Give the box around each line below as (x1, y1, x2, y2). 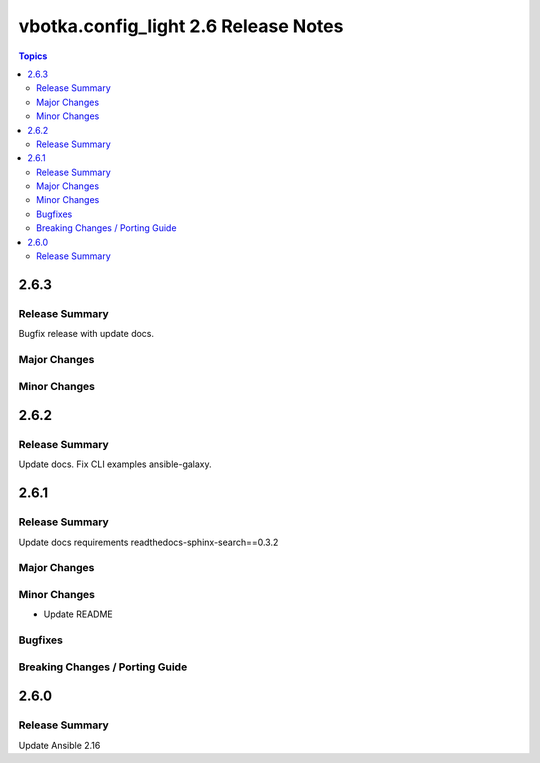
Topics (18, 50, 48, 62)
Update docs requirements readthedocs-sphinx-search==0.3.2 (18, 536, 279, 548)
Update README (43, 608, 114, 620)
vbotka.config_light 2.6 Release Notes (18, 15, 344, 37)
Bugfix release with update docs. (18, 328, 155, 340)
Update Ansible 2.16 (18, 739, 101, 751)
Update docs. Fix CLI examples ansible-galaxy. (18, 458, 212, 470)
